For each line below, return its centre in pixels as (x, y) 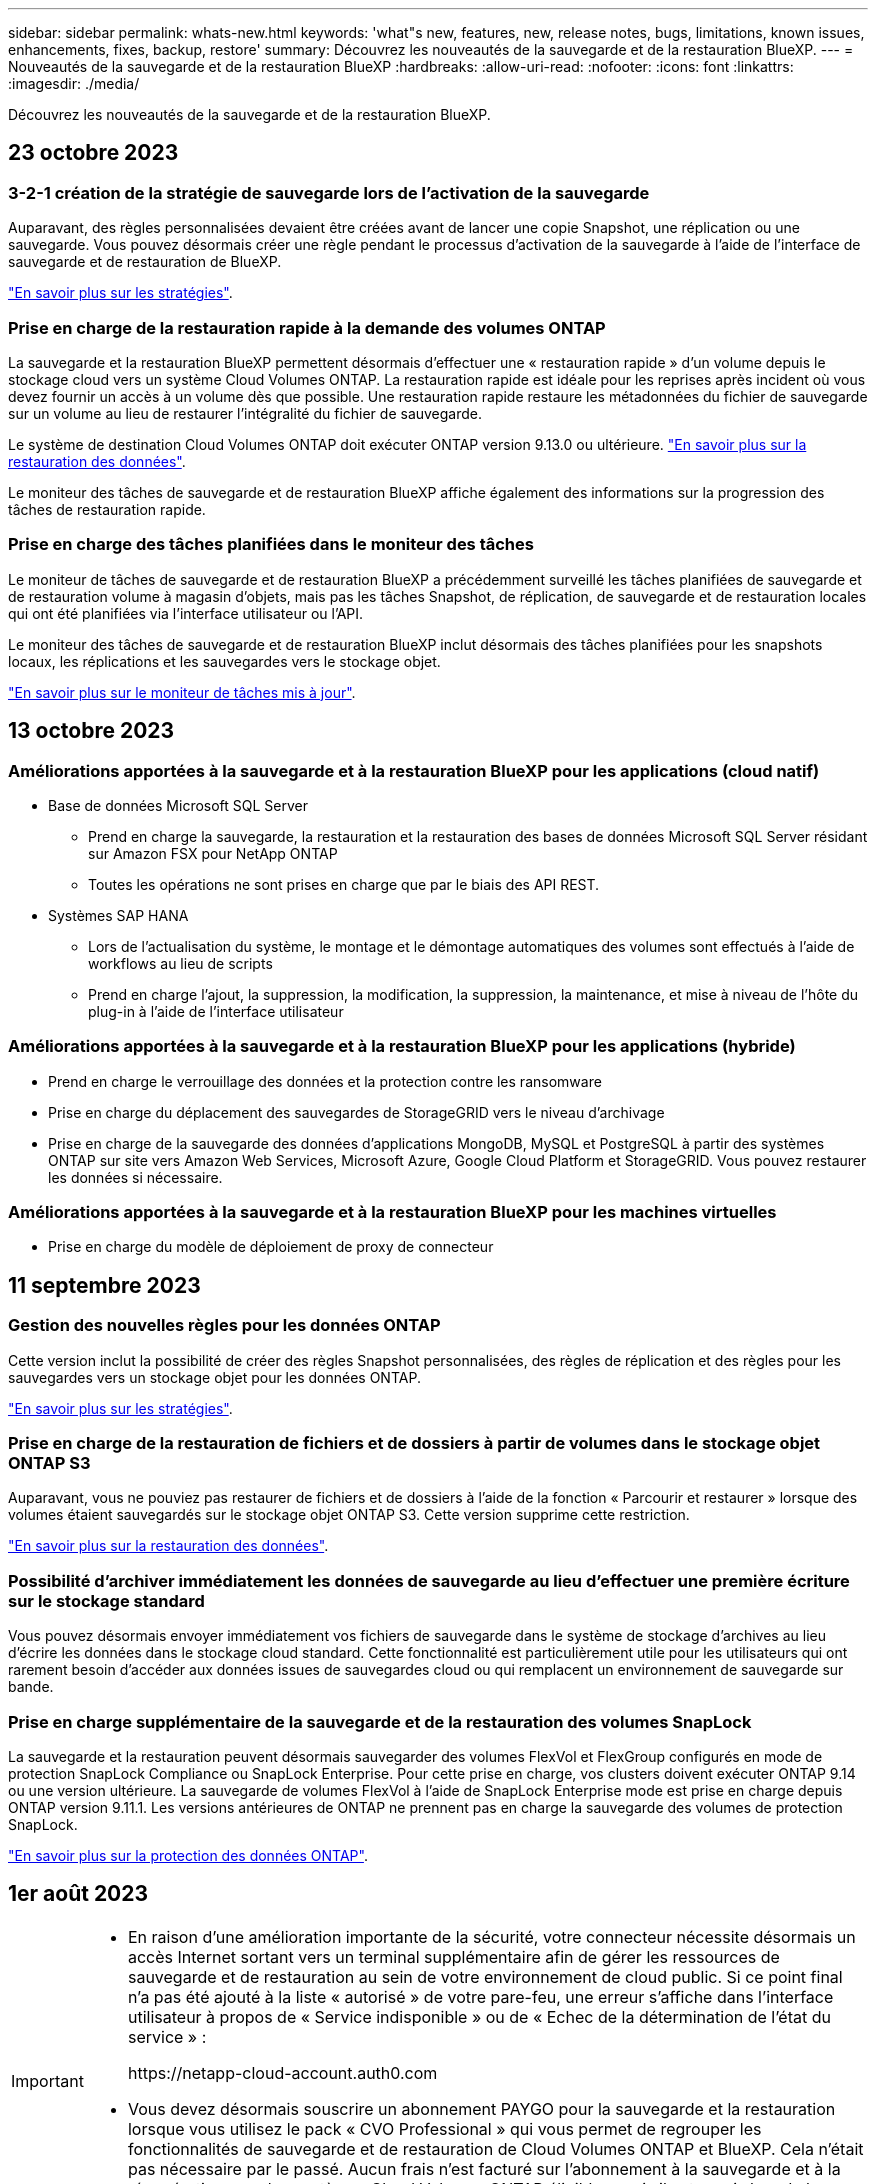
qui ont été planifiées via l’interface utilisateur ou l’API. (186, 613)
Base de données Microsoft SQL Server (178, 805)
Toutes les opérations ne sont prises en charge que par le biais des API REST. (344, 884)
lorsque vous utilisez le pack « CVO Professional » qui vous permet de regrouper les (444, 2128)
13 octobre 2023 (91, 731)
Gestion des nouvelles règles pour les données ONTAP (224, 1325)
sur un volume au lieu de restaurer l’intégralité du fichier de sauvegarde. (245, 413)
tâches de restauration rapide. (107, 509)
